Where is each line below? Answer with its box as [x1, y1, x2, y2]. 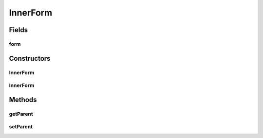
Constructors [9, 54, 51, 63]
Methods [9, 95, 37, 104]
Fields [9, 26, 28, 34]
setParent [9, 123, 33, 130]
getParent [9, 110, 34, 117]
